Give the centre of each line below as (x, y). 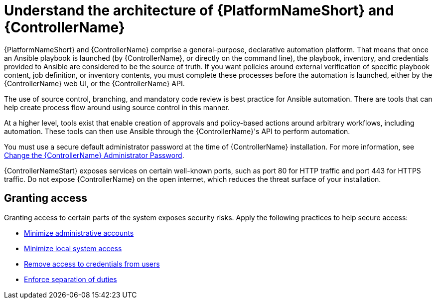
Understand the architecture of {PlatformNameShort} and (199, 10)
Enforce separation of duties (71, 279)
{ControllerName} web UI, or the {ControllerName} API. (94, 83)
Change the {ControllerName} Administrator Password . (94, 155)
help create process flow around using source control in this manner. (117, 107)
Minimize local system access (73, 248)
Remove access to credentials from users (92, 264)
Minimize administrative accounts (79, 233)
